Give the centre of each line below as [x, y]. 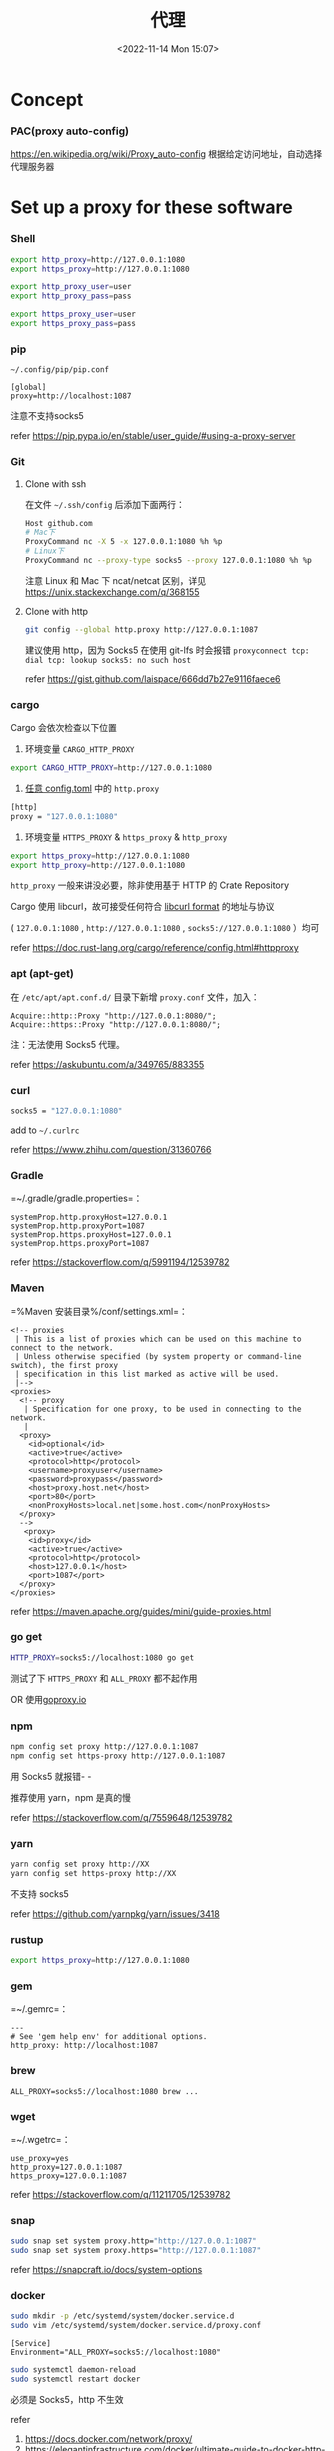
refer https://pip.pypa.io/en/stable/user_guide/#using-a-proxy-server [153, 436]
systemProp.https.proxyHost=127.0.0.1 [91, 1235]
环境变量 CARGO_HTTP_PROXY [79, 749]
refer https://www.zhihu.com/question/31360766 [111, 1149]
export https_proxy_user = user [73, 314]
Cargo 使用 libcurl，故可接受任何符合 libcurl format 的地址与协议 [142, 907]
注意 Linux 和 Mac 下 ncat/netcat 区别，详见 [115, 580]
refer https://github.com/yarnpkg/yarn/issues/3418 [115, 1913]
